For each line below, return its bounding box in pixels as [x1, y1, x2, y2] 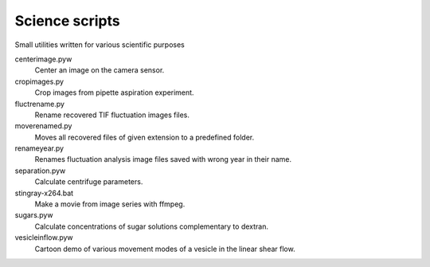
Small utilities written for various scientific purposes [14, 40, 185, 49]
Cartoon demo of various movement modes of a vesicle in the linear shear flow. [34, 244, 295, 253]
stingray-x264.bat [14, 188, 74, 198]
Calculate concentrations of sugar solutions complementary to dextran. [34, 222, 268, 231]
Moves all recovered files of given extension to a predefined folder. [34, 132, 255, 142]
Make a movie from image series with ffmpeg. [34, 199, 186, 209]
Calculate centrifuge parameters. [34, 177, 143, 187]
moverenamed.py [14, 121, 72, 131]
